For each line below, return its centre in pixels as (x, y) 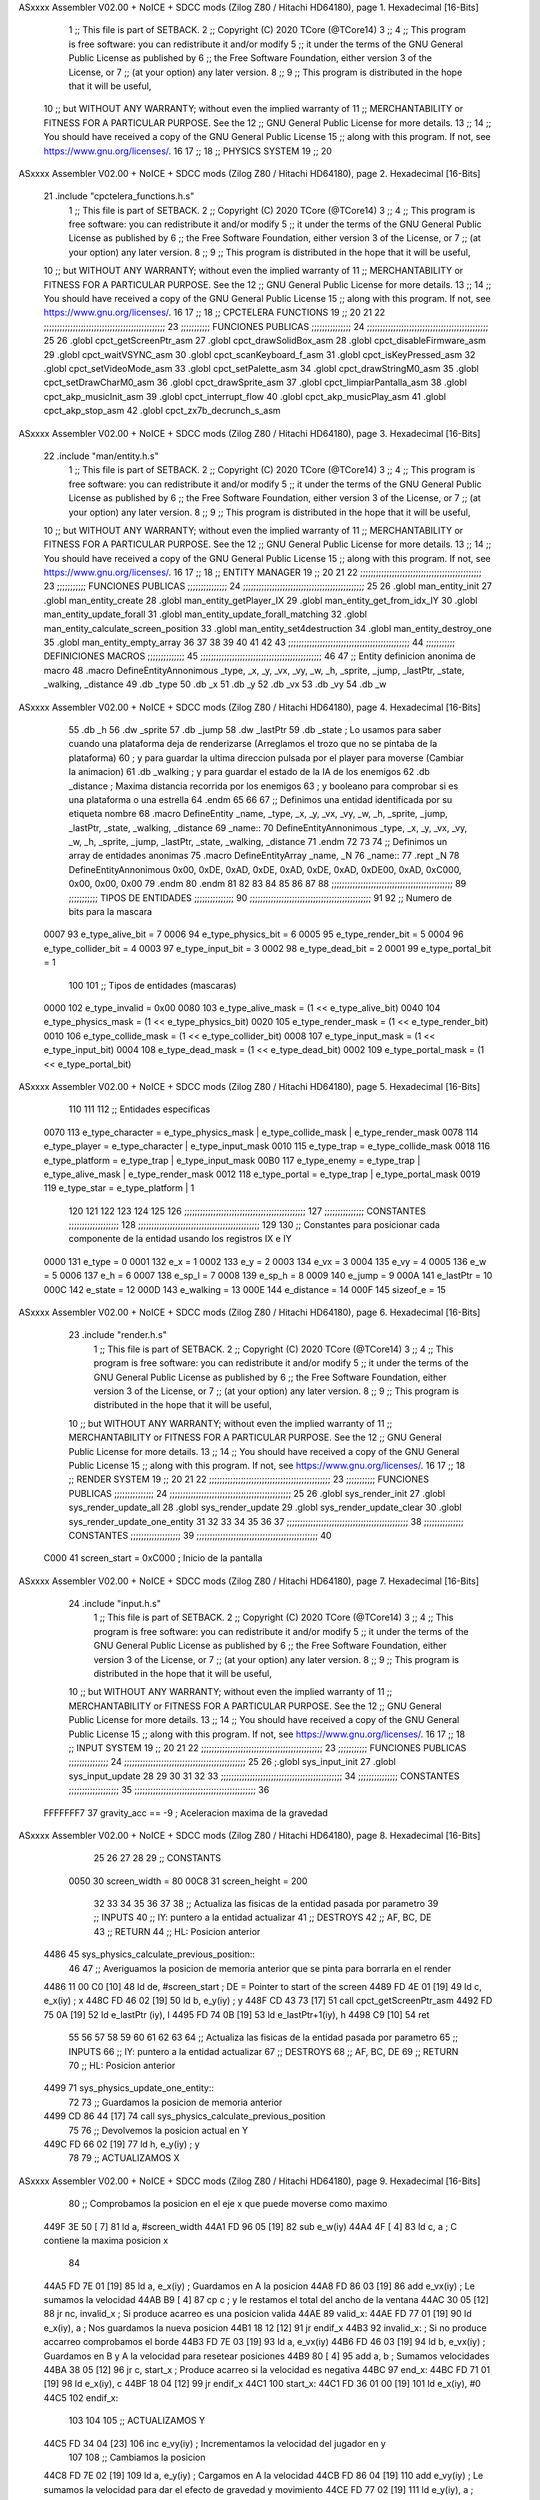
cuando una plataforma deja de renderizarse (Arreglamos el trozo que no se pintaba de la (253, 744)
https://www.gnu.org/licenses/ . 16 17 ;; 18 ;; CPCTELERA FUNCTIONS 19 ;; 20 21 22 (214, 312)
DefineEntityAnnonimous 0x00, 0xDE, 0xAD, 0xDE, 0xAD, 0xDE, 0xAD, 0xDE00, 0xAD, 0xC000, (265, 869)
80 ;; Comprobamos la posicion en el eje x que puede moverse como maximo (228, 2204)
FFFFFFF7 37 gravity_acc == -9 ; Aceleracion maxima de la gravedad (186, 1812)
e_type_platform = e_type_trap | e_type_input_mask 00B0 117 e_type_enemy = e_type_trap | (232, 1160)
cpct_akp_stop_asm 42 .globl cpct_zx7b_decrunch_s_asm (162, 411)
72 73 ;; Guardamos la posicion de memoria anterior (175, 2102)
